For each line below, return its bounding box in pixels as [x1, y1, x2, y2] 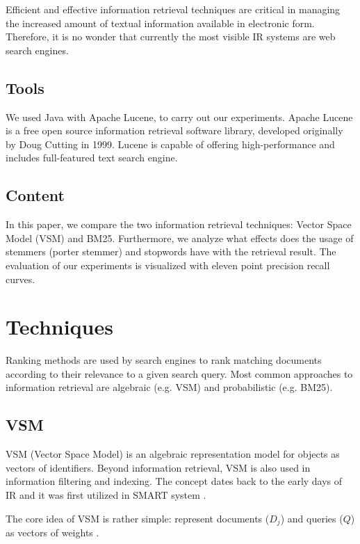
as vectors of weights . [6, 525, 99, 540]
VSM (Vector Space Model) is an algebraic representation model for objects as [6, 447, 340, 461]
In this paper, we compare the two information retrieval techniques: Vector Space [6, 217, 352, 232]
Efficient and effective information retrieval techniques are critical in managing [6, 2, 341, 16]
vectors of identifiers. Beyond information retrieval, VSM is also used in [6, 460, 311, 474]
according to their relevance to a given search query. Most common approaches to [6, 366, 353, 381]
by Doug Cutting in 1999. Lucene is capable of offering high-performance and [6, 136, 335, 151]
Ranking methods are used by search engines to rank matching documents [6, 353, 322, 367]
